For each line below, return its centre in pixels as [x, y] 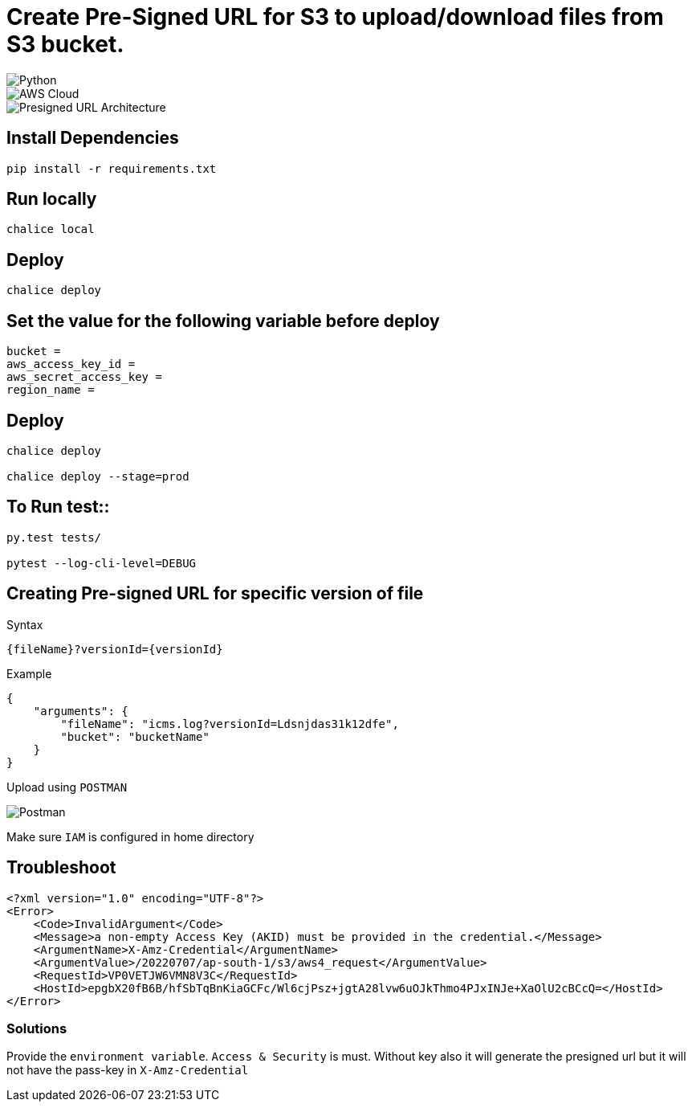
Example [29, 673]
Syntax [25, 624]
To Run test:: [58, 507]
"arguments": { [81, 711]
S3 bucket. [65, 44]
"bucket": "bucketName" [135, 736]
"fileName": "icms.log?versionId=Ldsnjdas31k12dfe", [230, 724]
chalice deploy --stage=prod [98, 476]
